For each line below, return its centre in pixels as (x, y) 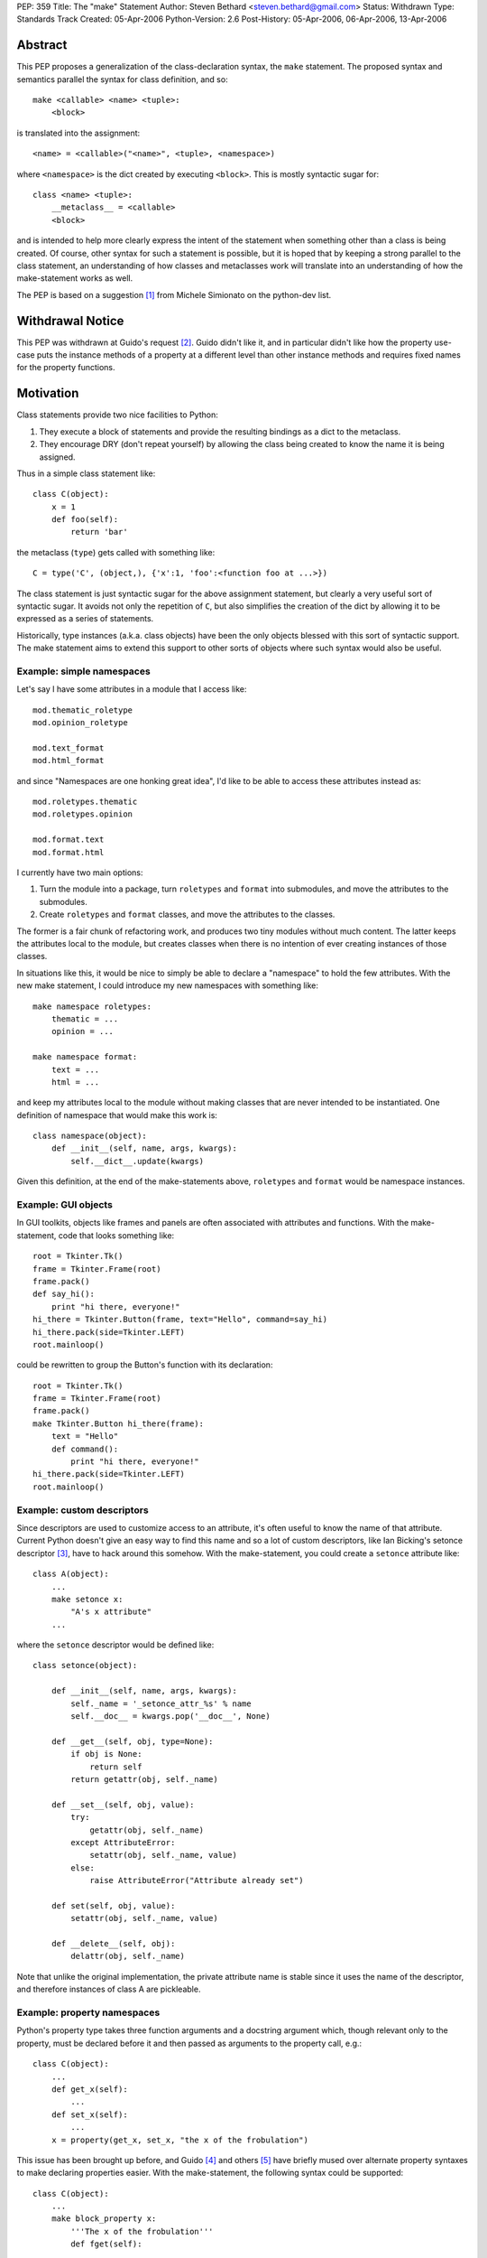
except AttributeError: (123, 1842)
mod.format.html (69, 852)
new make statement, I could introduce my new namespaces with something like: (168, 985)
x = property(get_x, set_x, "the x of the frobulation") (179, 2140)
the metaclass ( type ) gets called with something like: (116, 552)
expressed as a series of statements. (85, 619)
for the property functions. (66, 368)
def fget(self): (106, 2244)
